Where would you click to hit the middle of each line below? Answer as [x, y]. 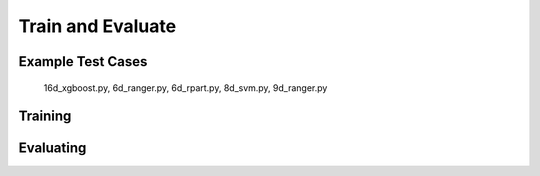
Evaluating [52, 148]
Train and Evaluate [97, 26]
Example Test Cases [83, 61]
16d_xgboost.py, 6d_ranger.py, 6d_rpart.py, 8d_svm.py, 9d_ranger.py [185, 87]
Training [45, 116]
